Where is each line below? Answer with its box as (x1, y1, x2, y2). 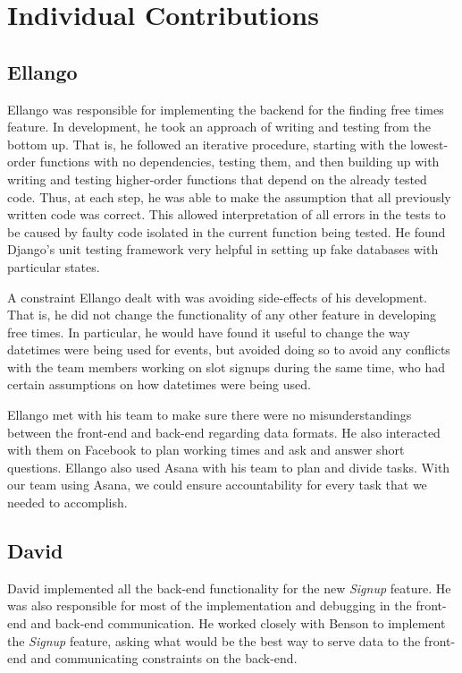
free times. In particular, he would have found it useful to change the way (7, 322, 410, 341)
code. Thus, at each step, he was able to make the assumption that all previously (7, 187, 451, 206)
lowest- (410, 134, 449, 153)
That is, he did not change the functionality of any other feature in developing (7, 305, 437, 324)
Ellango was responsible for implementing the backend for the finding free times (7, 99, 444, 118)
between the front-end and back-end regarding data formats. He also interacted (7, 422, 441, 441)
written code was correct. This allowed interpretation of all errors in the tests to (7, 205, 446, 224)
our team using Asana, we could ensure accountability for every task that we (7, 475, 427, 494)
